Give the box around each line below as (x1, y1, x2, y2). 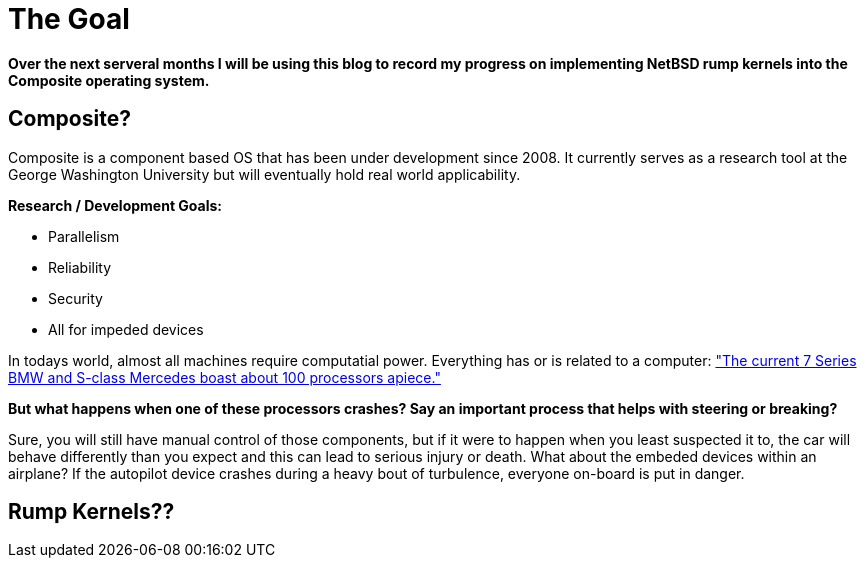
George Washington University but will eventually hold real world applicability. (8, 165, 521, 183)
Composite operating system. (8, 71, 210, 89)
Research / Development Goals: (8, 196, 223, 214)
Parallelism (48, 227, 120, 245)
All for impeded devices (48, 320, 204, 338)
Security (48, 289, 103, 307)
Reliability (48, 258, 112, 276)
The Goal (8, 2, 130, 36)
